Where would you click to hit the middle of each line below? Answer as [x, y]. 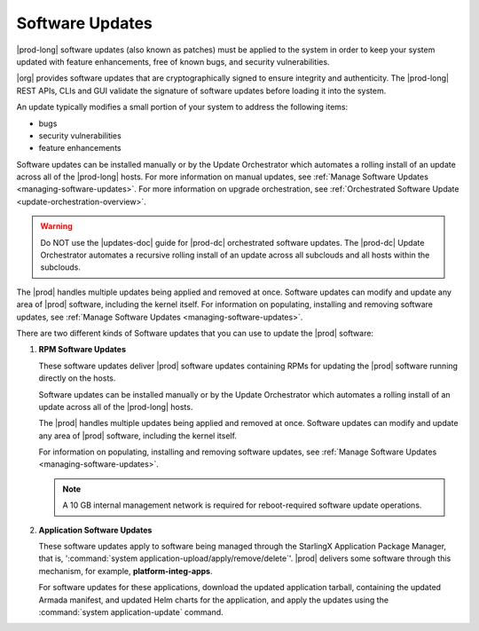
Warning [56, 226]
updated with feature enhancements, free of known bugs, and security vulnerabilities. [173, 61]
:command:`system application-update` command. [131, 612]
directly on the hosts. [77, 378]
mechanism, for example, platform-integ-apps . [126, 571]
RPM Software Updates [82, 350]
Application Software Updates [95, 530]
